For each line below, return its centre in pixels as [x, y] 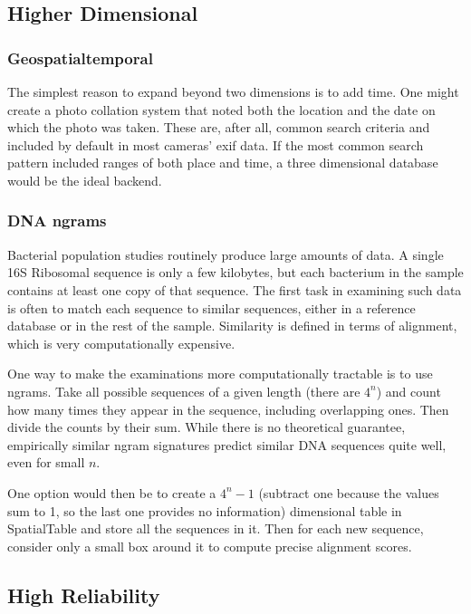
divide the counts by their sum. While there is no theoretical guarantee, [207, 427]
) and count [409, 391]
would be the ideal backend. [85, 180]
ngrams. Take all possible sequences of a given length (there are [184, 391]
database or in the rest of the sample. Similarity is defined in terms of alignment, [232, 326]
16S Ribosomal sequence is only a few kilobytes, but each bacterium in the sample [235, 272]
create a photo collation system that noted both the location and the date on [221, 109]
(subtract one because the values [349, 492]
